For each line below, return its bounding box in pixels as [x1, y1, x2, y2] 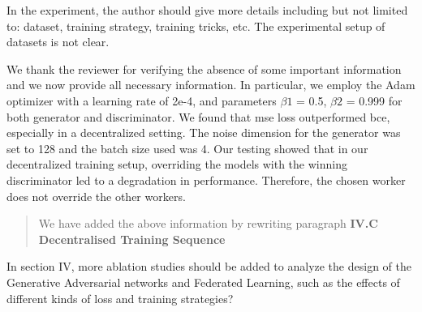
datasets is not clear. [6, 33, 110, 50]
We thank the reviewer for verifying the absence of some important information [6, 60, 402, 77]
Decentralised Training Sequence [38, 230, 226, 247]
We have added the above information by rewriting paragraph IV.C [38, 215, 378, 232]
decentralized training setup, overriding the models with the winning [6, 156, 347, 173]
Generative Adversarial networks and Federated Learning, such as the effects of [6, 273, 400, 290]
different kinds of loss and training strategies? [6, 289, 234, 306]
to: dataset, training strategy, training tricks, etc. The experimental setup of [6, 17, 385, 34]
